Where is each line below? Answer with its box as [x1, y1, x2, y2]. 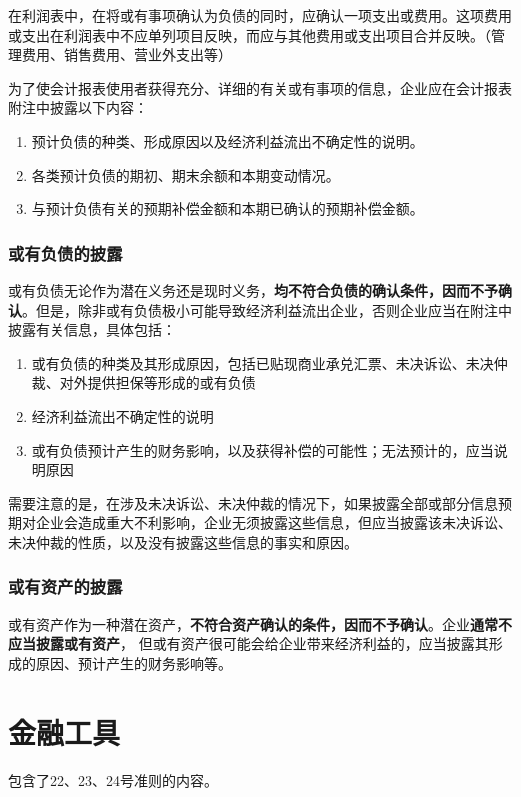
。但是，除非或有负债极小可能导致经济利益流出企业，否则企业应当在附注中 [22, 299, 512, 320]
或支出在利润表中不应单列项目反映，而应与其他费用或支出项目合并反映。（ [8, 24, 491, 45]
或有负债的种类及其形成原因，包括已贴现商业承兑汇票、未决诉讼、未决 [31, 352, 494, 373]
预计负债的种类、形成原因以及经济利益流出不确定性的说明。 [31, 130, 424, 151]
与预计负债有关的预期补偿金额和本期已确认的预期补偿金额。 [31, 198, 424, 219]
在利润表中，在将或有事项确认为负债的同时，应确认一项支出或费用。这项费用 [8, 5, 512, 25]
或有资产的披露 [8, 574, 123, 599]
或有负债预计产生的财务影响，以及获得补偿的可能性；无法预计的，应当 [31, 439, 494, 460]
